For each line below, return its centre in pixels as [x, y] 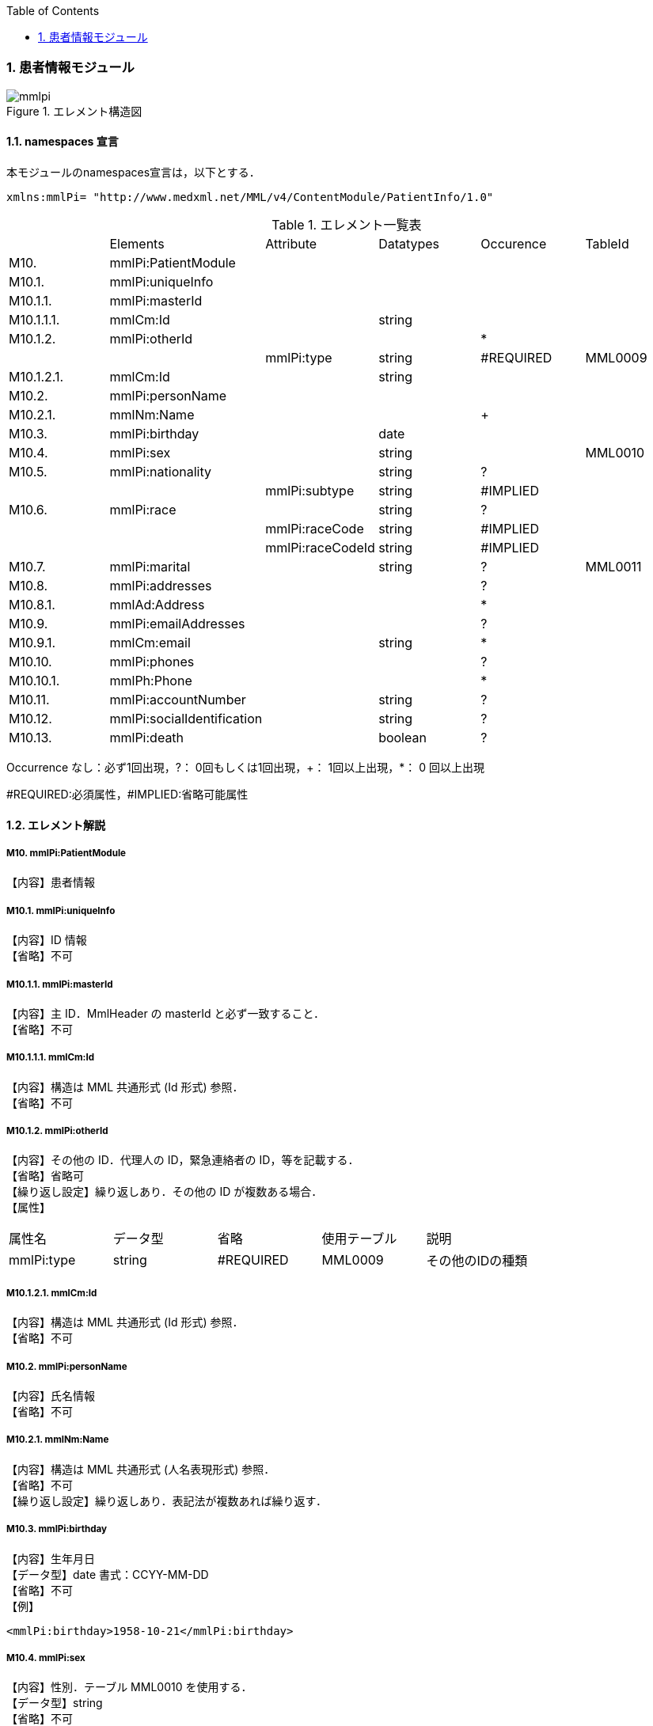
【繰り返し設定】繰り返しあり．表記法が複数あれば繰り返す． [167, 1500]
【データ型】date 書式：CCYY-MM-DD [108, 1574]
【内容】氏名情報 [51, 1396]
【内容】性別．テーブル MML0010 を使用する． [129, 1687]
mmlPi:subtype [310, 490]
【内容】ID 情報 [47, 940]
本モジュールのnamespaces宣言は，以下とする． [133, 172]
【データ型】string [55, 1703]
